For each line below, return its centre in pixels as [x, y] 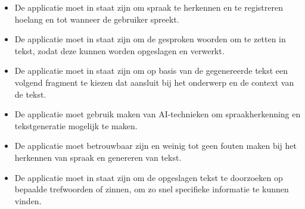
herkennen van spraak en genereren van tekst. [98, 157]
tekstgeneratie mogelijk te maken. [76, 125]
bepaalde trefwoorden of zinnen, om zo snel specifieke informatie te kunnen [152, 189]
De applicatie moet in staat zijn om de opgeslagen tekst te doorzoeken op [149, 177]
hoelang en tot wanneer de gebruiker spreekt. [97, 19]
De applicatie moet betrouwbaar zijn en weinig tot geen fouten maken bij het [155, 146]
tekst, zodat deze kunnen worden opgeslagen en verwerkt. [119, 50]
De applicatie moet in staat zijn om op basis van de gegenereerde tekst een [151, 71]
